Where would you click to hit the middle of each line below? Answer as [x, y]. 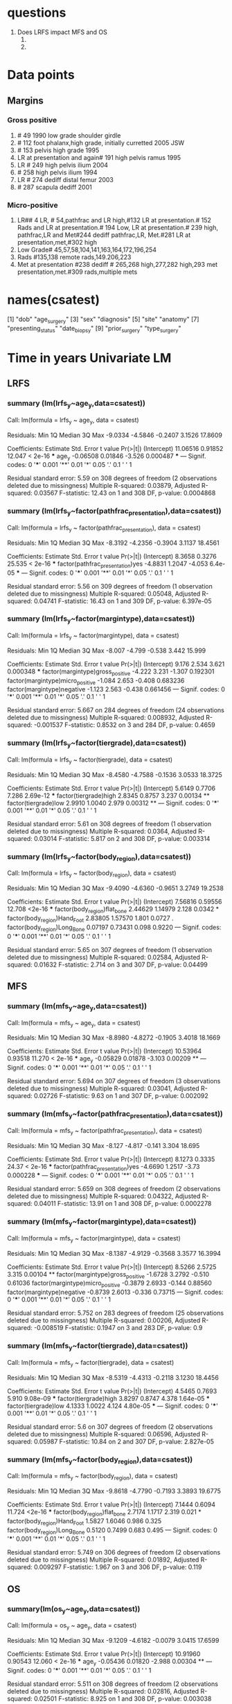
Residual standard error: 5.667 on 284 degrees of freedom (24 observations [116, 710]
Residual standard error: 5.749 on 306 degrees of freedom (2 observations [114, 1553]
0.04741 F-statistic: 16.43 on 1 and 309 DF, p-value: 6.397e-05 [123, 601]
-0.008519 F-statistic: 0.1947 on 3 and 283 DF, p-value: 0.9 [118, 1328]
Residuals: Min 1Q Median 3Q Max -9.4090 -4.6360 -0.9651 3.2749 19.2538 [115, 888]
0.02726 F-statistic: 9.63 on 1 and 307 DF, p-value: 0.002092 [121, 1096]
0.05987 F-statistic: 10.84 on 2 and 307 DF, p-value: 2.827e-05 [124, 1441]
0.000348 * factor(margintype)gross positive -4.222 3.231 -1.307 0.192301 [111, 672]
